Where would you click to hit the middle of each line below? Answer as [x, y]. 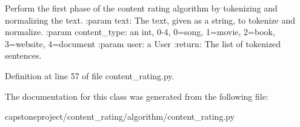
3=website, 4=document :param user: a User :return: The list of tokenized [143, 43]
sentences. [23, 55]
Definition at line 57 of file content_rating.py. [90, 75]
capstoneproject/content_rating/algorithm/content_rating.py [120, 116]
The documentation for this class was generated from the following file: [137, 96]
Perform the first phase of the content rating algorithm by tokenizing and [141, 8]
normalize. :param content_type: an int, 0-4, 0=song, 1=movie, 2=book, [140, 32]
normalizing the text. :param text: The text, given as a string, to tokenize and [150, 20]
